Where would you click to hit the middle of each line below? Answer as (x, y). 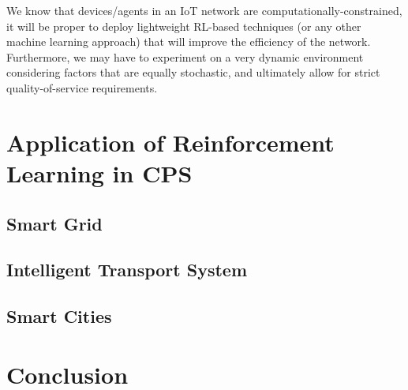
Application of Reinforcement (170, 142)
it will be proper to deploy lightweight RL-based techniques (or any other (184, 26)
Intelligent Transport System (127, 270)
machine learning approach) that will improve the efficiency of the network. (189, 41)
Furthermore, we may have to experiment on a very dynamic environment (185, 56)
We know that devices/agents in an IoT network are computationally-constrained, (204, 10)
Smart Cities (59, 316)
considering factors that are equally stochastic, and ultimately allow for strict (193, 72)
